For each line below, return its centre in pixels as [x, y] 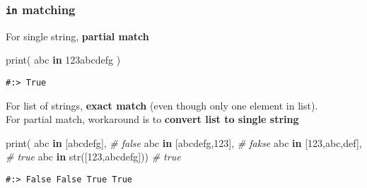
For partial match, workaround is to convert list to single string [152, 119]
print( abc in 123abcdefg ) [63, 60]
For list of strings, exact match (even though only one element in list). [162, 105]
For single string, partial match [77, 36]
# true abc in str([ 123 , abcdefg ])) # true [93, 157]
